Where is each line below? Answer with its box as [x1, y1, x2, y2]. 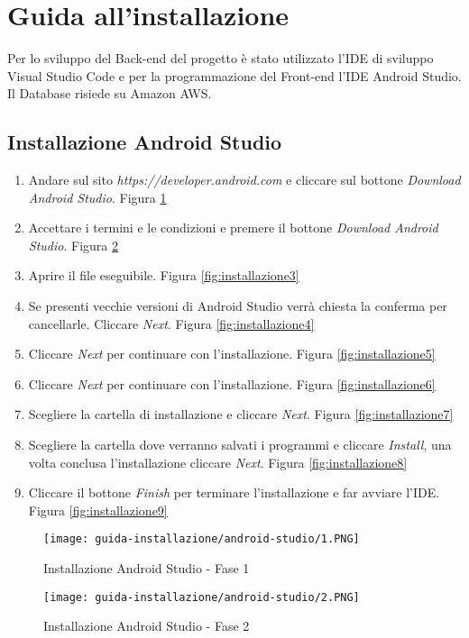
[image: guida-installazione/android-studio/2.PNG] [43, 590, 360, 604]
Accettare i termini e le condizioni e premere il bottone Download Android [28, 218, 438, 237]
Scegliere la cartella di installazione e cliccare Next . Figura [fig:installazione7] [28, 405, 454, 424]
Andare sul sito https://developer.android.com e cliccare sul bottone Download [28, 170, 461, 189]
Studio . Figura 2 [28, 235, 118, 254]
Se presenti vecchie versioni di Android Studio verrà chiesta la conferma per [28, 296, 447, 315]
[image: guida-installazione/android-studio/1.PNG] [43, 533, 360, 546]
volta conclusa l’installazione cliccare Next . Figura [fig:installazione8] [28, 452, 408, 471]
